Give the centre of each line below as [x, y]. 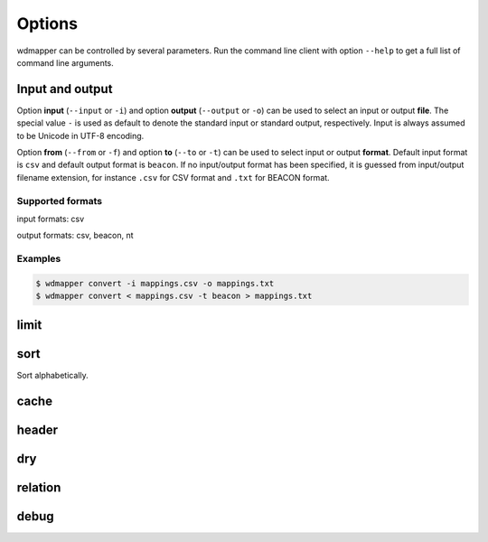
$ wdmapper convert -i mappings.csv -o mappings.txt [155, 283]
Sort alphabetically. [53, 375]
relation [39, 487]
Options [47, 23]
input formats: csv [51, 219]
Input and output [65, 89]
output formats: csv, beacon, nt [75, 236]
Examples [39, 259]
